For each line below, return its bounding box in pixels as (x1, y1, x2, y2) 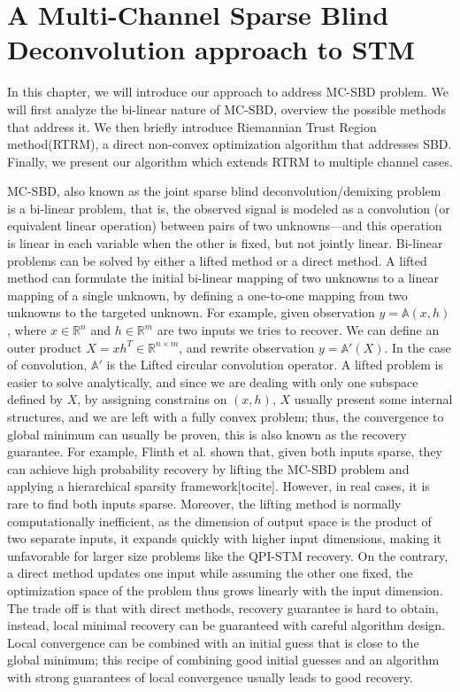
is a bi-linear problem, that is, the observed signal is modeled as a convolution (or (7, 198, 450, 217)
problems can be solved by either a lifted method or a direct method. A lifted (7, 251, 427, 269)
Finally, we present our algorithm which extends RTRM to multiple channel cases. (7, 152, 453, 170)
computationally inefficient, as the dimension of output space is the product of (7, 511, 432, 530)
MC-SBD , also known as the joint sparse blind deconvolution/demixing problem (7, 182, 441, 200)
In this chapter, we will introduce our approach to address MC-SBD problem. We (7, 82, 449, 101)
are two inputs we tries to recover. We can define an (157, 321, 440, 339)
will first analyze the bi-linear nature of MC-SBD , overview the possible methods (7, 99, 446, 118)
